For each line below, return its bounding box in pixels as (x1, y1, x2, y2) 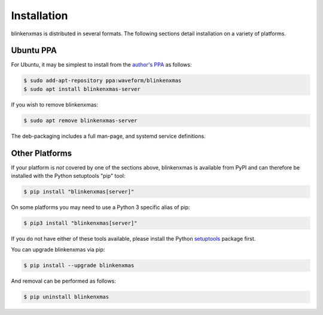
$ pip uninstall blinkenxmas (23, 293, 109, 301)
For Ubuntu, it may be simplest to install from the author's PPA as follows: (11, 61, 192, 68)
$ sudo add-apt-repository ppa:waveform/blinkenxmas (23, 77, 182, 84)
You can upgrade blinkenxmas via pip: (11, 246, 105, 253)
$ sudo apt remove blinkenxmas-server (23, 117, 138, 124)
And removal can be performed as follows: (11, 277, 116, 284)
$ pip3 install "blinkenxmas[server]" (23, 220, 138, 227)
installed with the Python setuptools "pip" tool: (11, 172, 126, 180)
